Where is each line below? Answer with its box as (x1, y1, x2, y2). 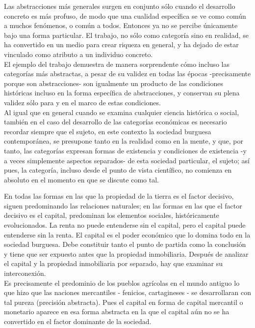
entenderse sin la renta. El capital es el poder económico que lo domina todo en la (4, 229, 251, 239)
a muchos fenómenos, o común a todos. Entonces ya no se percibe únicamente (4, 20, 238, 30)
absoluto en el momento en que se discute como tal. (4, 174, 159, 184)
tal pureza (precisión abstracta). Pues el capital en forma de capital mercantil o (4, 297, 243, 307)
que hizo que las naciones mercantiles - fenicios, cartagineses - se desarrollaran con (4, 287, 251, 298)
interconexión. (4, 268, 46, 278)
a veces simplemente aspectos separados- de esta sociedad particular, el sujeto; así (4, 155, 250, 165)
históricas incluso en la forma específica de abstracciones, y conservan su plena (4, 88, 240, 98)
